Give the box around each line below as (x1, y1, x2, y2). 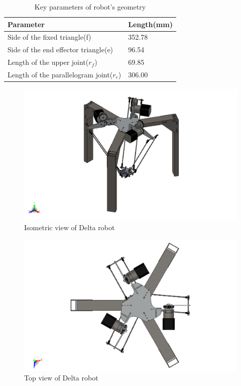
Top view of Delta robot (24, 372, 98, 383)
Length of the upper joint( (8, 57, 89, 67)
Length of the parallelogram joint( (8, 69, 113, 79)
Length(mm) (128, 19, 173, 29)
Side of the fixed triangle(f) (8, 32, 91, 42)
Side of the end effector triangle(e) (8, 44, 113, 55)
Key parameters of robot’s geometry (34, 2, 146, 12)
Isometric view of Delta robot (24, 222, 115, 232)
